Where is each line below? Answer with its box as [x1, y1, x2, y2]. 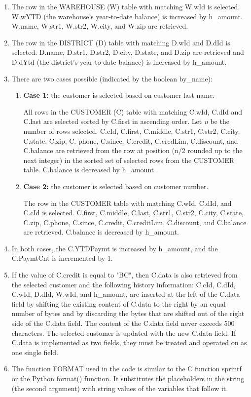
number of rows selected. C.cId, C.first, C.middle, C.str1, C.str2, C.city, [23, 125, 240, 136]
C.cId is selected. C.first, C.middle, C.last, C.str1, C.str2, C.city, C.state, [23, 207, 244, 218]
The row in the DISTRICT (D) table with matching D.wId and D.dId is [11, 37, 230, 47]
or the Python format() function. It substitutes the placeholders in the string [11, 373, 245, 383]
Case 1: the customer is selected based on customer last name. [23, 90, 215, 100]
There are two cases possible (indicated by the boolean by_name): [11, 73, 213, 83]
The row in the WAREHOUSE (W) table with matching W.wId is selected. [11, 1, 240, 11]
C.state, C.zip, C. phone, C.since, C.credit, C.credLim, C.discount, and [23, 135, 238, 146]
